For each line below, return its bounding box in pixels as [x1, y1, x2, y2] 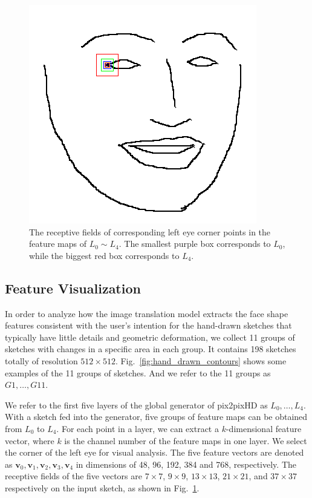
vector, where [5, 434, 54, 447]
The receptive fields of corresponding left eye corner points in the [29, 225, 271, 238]
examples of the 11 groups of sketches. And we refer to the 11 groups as [5, 366, 271, 379]
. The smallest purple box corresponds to [119, 237, 271, 250]
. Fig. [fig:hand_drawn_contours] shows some [115, 354, 287, 367]
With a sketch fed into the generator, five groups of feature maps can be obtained [5, 410, 308, 423]
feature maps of [29, 237, 87, 250]
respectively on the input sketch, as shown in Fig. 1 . [5, 481, 200, 494]
